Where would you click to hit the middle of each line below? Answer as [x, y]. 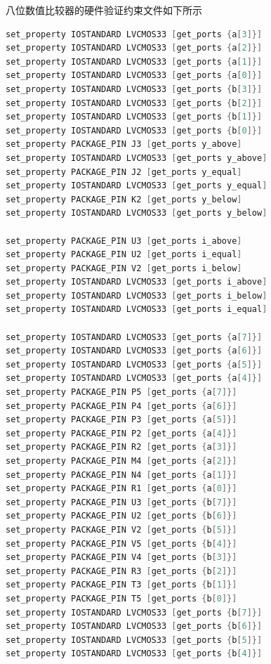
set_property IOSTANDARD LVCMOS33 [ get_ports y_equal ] [137, 186]
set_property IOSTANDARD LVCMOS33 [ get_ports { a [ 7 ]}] [134, 337]
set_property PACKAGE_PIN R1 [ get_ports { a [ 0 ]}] [121, 489]
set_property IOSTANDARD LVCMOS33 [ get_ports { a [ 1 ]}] [134, 61]
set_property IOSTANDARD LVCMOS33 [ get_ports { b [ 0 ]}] [134, 130]
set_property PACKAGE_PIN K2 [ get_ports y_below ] [124, 199]
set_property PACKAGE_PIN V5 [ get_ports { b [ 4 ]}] [121, 543]
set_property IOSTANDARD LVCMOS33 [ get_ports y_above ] [137, 158]
